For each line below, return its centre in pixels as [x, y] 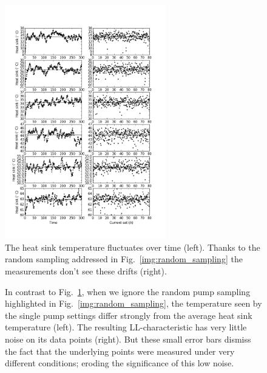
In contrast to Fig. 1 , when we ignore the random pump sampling [128, 291]
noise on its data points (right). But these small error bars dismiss [128, 339]
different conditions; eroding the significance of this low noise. [120, 363]
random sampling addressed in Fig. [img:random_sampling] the [124, 259]
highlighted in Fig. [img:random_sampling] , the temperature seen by [133, 303]
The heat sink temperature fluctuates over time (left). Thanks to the [133, 247]
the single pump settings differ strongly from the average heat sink [129, 315]
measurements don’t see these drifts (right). [86, 271]
